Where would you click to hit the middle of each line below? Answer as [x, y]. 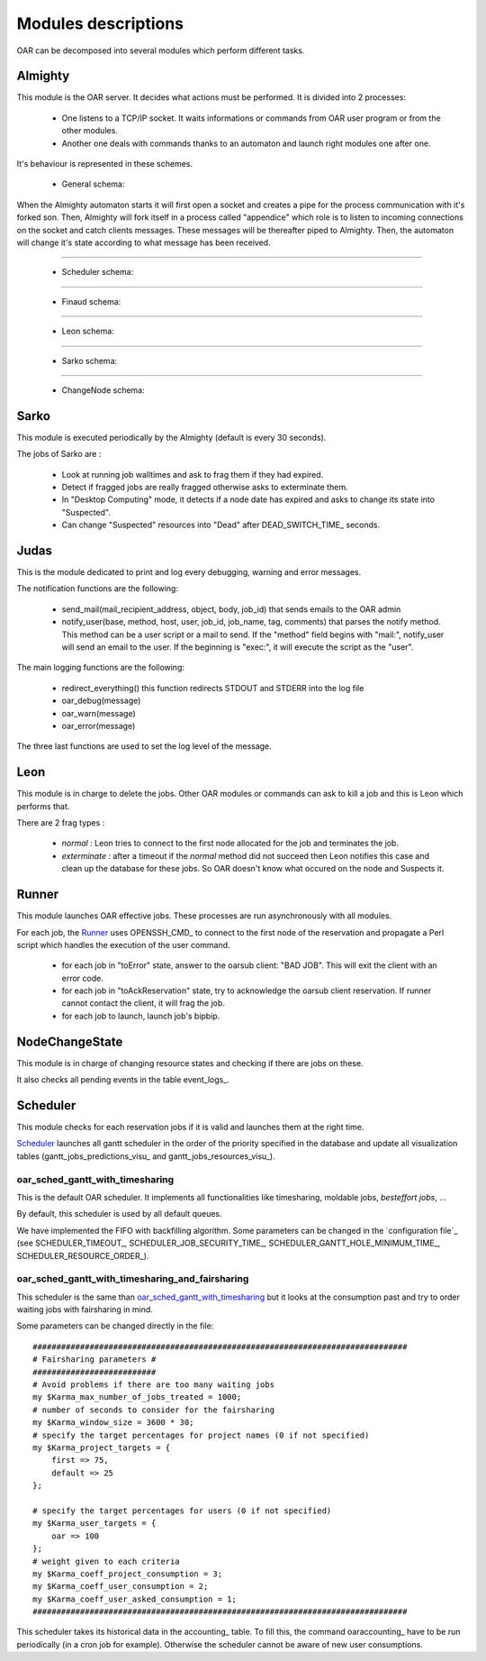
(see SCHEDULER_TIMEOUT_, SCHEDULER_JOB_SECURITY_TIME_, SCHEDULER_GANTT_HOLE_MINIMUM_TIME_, [229, 1243]
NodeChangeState [70, 1041]
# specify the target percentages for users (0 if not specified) [182, 1510]
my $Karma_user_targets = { [94, 1524]
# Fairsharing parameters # [94, 1360]
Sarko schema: [90, 360]
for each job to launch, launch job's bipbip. [141, 1016]
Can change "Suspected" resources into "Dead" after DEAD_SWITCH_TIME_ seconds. [221, 525]
